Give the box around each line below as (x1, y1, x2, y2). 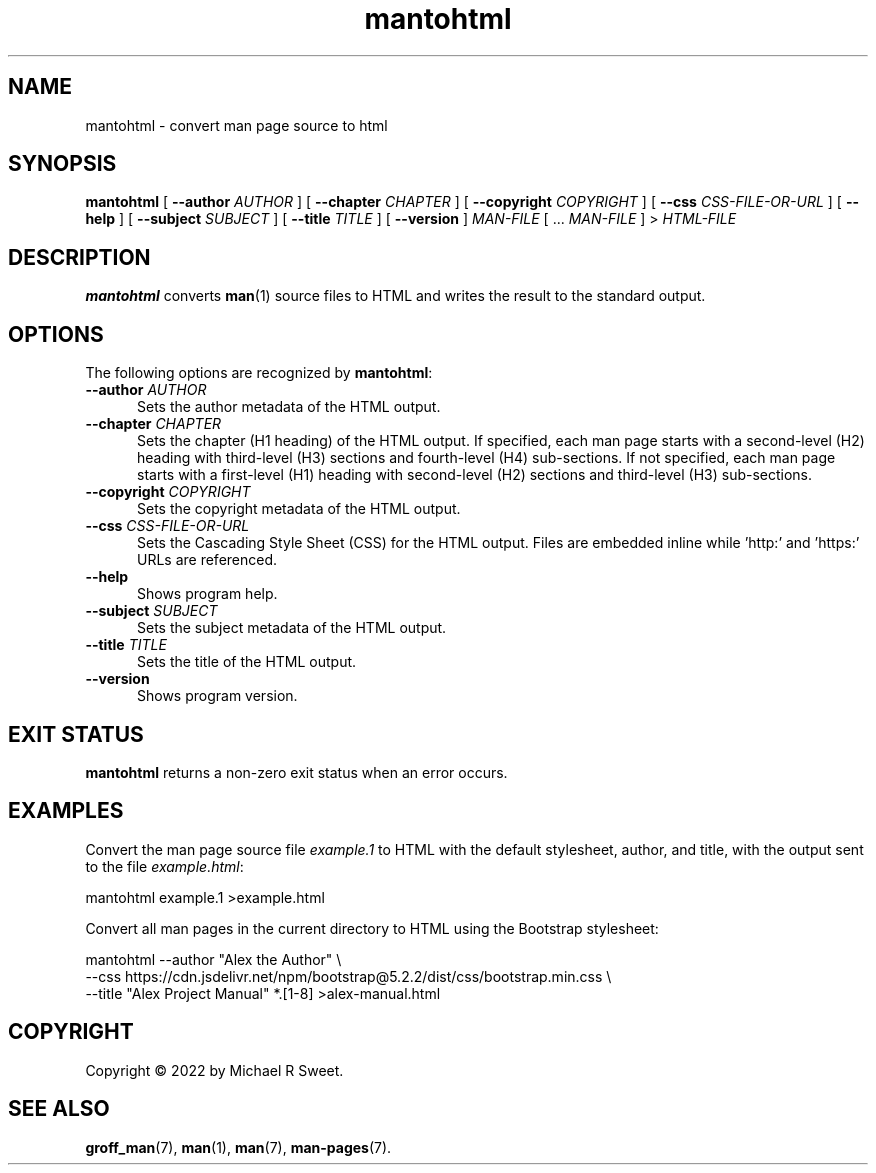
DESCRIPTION (8, 244, 151, 270)
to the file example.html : (85, 857, 244, 875)
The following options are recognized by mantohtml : (85, 364, 433, 382)
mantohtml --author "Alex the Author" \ (85, 950, 342, 968)
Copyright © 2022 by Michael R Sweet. (85, 1061, 344, 1079)
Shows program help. (137, 585, 278, 603)
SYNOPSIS (8, 151, 117, 177)
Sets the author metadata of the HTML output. (137, 398, 441, 416)
